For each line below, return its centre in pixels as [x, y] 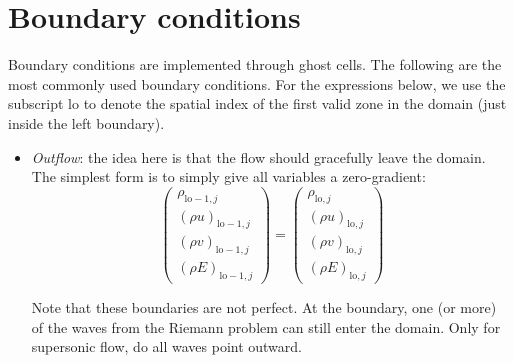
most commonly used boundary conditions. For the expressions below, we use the [257, 83]
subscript [36, 103]
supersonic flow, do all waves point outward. [166, 346]
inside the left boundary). [86, 122]
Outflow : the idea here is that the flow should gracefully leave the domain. [258, 156]
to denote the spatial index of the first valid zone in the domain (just [295, 103]
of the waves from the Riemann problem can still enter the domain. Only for [266, 326]
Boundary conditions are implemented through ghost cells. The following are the [255, 64]
